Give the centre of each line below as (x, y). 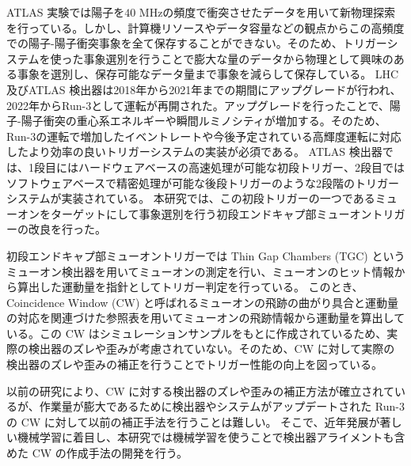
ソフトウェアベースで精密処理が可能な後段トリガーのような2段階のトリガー (203, 182)
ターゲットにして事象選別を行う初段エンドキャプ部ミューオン (211, 213)
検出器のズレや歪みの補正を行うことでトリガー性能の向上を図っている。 (194, 364)
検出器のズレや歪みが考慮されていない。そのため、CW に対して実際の (211, 349)
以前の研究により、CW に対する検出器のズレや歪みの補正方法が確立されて (200, 390)
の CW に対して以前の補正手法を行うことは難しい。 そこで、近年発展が (193, 421)
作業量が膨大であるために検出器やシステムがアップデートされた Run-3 (222, 406)
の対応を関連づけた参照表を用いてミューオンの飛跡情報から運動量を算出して (206, 318)
